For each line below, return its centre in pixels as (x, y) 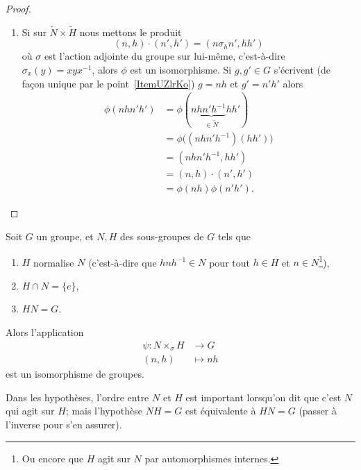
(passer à (318, 411)
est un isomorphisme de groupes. (75, 374)
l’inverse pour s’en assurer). (64, 424)
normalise (54, 262)
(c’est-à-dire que (123, 262)
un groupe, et (65, 236)
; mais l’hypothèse (104, 411)
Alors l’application (45, 332)
